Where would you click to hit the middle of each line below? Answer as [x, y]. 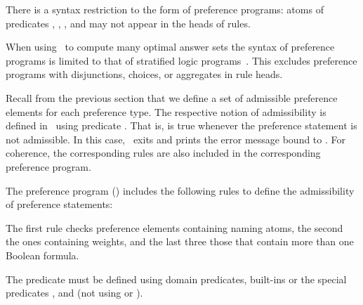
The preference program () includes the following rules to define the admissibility [180, 190]
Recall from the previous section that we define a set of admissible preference [172, 97]
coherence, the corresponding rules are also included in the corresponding [163, 153]
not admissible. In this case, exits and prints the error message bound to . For [176, 139]
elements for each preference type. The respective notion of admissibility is [166, 111]
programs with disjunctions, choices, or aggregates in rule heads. [144, 74]
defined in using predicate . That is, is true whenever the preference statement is [181, 125]
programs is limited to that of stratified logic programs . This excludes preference [181, 60]
